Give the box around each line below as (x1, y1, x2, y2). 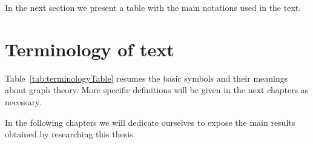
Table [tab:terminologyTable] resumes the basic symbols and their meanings (5, 71, 288, 84)
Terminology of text (5, 36, 174, 61)
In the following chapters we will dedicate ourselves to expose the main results (5, 116, 295, 128)
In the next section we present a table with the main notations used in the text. (5, 1, 301, 13)
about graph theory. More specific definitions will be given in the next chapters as (5, 83, 309, 96)
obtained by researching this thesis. (5, 128, 136, 140)
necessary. (5, 95, 42, 108)
